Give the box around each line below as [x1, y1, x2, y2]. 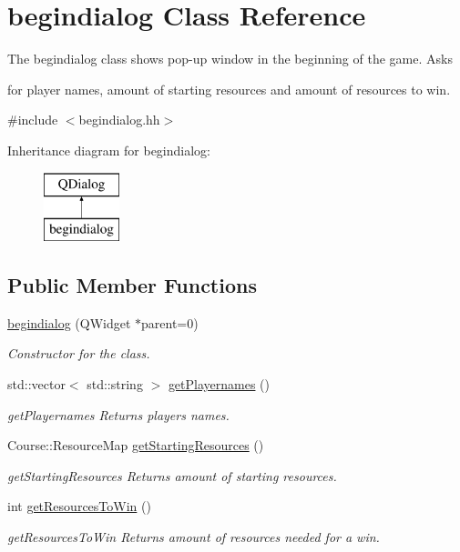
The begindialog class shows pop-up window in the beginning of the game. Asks [7, 49, 453, 68]
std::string [87, 375, 143, 394]
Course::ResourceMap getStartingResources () [7, 436, 264, 455]
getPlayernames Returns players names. [7, 405, 230, 424]
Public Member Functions [7, 271, 257, 299]
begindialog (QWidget [7, 313, 131, 332]
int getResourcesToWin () [7, 497, 151, 516]
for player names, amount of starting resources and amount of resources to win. [7, 79, 451, 98]
